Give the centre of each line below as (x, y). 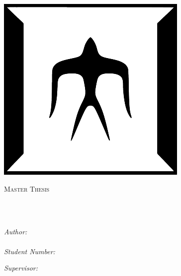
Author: (16, 232)
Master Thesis (27, 188)
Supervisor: (21, 268)
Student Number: (30, 251)
